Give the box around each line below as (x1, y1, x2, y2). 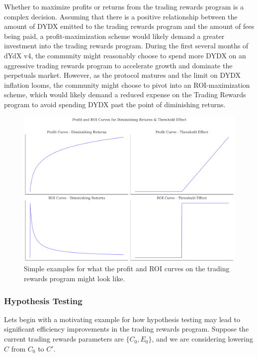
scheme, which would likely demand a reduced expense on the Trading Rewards (4, 89, 246, 100)
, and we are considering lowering (152, 334, 254, 344)
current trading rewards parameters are (4, 334, 124, 344)
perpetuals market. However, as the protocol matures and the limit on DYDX (4, 70, 241, 80)
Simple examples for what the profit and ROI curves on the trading (24, 263, 230, 274)
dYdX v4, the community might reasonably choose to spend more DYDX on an (4, 50, 246, 60)
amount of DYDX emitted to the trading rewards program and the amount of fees (4, 21, 255, 31)
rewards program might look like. (24, 273, 125, 284)
